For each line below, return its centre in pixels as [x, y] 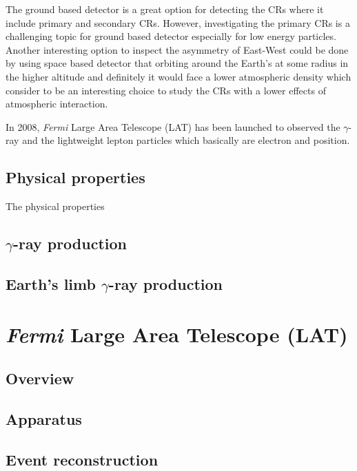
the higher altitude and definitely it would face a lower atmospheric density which [178, 76]
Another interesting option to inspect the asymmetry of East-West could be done [177, 49]
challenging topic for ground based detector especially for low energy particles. [171, 36]
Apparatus [44, 418]
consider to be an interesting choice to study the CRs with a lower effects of [166, 90]
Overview [40, 378]
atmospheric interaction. [57, 104]
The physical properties [55, 206]
